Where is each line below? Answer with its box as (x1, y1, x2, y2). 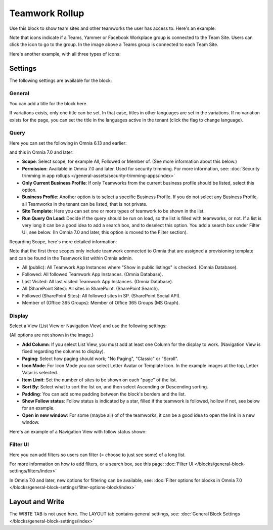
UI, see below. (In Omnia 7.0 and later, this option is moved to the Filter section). (22, 229, 188, 235)
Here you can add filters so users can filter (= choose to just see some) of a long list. (9, 452, 186, 458)
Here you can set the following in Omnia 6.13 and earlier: (9, 140, 127, 146)
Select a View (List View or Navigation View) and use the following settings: (9, 323, 167, 329)
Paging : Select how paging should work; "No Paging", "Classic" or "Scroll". (22, 356, 179, 362)
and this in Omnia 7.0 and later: (9, 149, 74, 155)
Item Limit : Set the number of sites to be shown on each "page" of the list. (22, 377, 177, 383)
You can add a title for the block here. (9, 100, 88, 106)
